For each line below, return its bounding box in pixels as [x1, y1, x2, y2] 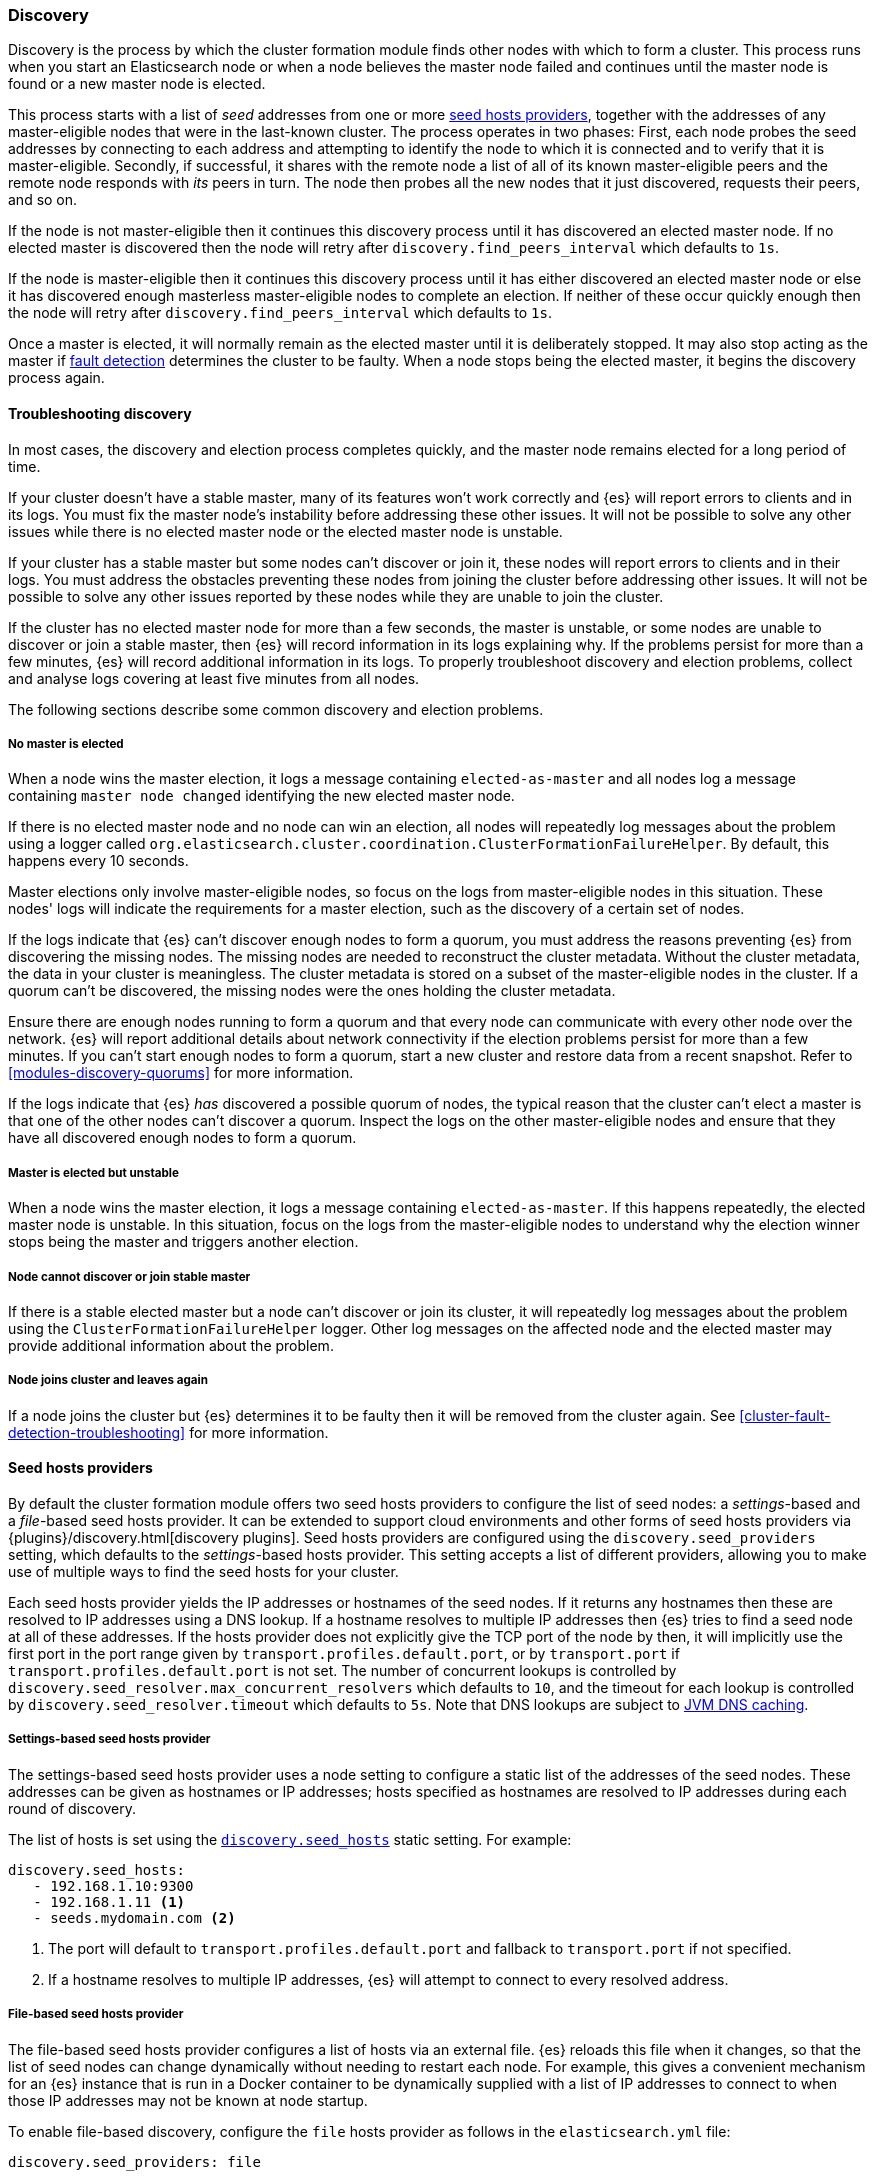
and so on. [8, 191, 78, 209]
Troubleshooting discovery [8, 404, 192, 422]
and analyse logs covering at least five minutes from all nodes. [8, 669, 420, 687]
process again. [8, 369, 105, 387]
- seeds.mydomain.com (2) [33, 1909, 236, 1926]
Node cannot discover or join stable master [8, 1269, 251, 1284]
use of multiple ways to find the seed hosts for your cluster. [8, 1562, 399, 1580]
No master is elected [8, 736, 124, 751]
